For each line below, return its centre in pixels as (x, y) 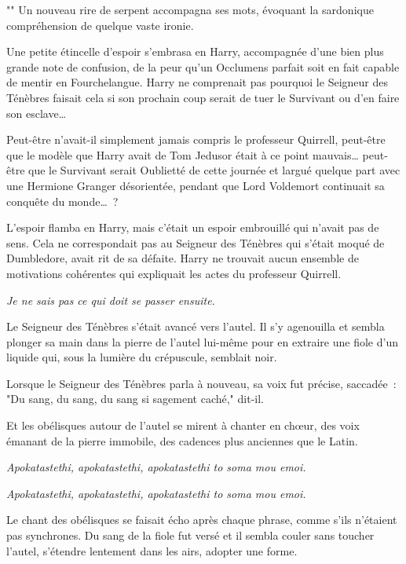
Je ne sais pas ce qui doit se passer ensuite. (111, 300)
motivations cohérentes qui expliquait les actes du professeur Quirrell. (174, 273)
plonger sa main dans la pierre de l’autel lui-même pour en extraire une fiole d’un (202, 341)
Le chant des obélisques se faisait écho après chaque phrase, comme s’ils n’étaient (202, 520)
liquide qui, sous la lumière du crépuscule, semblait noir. (142, 357)
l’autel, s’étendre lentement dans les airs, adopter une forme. (152, 550)
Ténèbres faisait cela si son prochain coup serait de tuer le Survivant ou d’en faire (203, 97)
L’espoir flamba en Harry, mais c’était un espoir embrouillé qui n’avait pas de (193, 227)
